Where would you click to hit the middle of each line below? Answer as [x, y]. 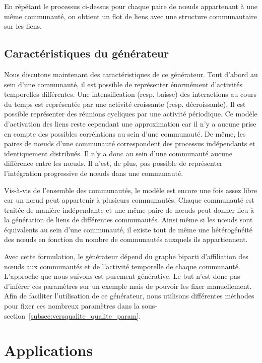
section [15, 315]
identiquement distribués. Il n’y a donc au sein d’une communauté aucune [118, 153]
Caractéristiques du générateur [87, 53]
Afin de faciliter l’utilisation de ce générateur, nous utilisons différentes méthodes [129, 296]
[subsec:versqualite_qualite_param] [84, 315]
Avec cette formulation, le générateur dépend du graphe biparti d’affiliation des [126, 256]
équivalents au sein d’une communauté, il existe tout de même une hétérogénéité [128, 229]
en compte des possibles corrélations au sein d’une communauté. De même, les [125, 133]
